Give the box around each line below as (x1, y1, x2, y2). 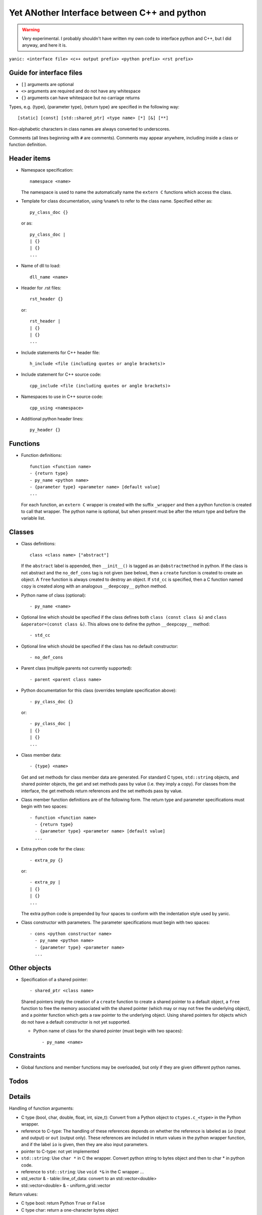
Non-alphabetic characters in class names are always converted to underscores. (9, 126, 171, 132)
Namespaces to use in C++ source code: (21, 394, 103, 399)
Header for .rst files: (21, 285, 62, 291)
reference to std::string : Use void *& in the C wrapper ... (21, 1169, 144, 1175)
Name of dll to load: (21, 263, 61, 269)
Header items (9, 155, 51, 163)
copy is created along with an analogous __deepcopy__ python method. (21, 583, 167, 589)
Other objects (9, 964, 52, 972)
